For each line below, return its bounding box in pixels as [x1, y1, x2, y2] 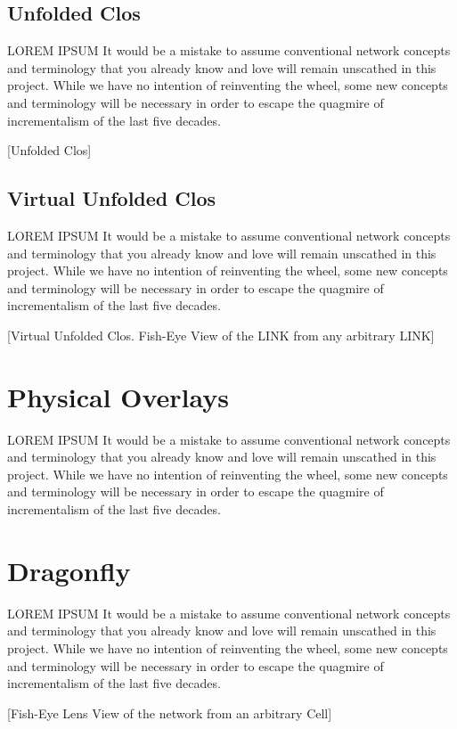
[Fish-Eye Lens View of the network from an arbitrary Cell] [7, 703, 332, 722]
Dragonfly [7, 552, 131, 588]
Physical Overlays [7, 378, 229, 414]
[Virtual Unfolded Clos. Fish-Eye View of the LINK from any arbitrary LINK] [7, 325, 435, 344]
